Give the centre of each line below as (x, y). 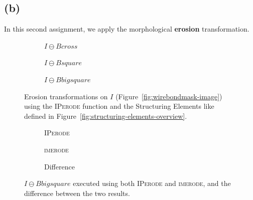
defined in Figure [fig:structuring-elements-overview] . (106, 116)
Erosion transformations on (66, 96)
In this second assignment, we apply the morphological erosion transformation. (127, 29)
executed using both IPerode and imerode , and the (152, 183)
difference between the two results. (77, 193)
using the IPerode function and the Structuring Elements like (119, 106)
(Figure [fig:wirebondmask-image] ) (169, 96)
